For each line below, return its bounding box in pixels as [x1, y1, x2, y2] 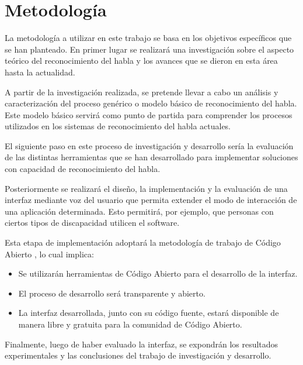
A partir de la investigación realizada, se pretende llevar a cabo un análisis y [5, 85, 278, 98]
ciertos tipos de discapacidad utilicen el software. [5, 216, 180, 229]
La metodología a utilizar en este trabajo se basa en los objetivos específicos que [5, 32, 292, 44]
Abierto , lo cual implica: [5, 247, 94, 260]
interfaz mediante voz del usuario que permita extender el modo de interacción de [5, 194, 297, 206]
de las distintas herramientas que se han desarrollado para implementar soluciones [5, 151, 298, 163]
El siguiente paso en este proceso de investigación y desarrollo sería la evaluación [5, 139, 294, 151]
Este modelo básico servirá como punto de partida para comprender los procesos [5, 108, 292, 120]
